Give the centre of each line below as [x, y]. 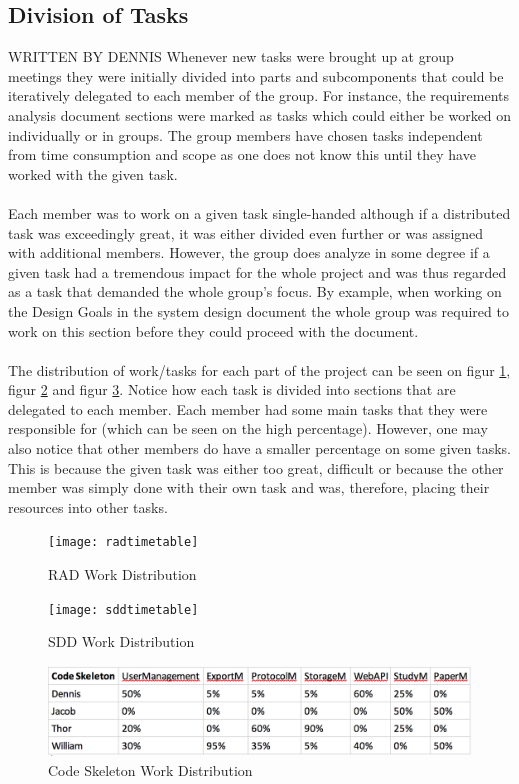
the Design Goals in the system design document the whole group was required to [258, 310]
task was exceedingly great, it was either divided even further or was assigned [246, 232]
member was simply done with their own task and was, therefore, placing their [249, 487]
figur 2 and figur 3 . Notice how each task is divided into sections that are [232, 389]
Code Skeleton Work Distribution [150, 769]
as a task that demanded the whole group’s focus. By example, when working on [255, 291]
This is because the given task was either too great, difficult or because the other [256, 467]
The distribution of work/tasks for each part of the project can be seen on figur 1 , [259, 369]
